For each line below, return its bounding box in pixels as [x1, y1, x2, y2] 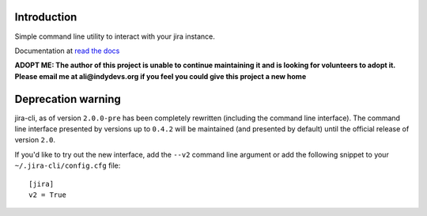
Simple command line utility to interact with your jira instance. [14, 32, 215, 41]
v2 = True [28, 190, 66, 199]
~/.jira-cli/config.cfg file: [14, 161, 121, 170]
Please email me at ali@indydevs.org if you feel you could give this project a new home [14, 71, 307, 81]
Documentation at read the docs [14, 46, 120, 55]
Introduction [14, 10, 77, 24]
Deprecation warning [14, 92, 122, 106]
